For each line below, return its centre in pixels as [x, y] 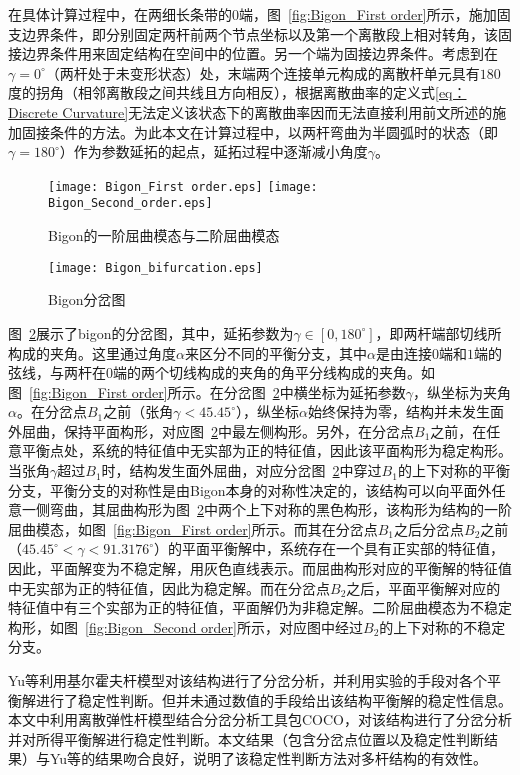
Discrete [33, 111]
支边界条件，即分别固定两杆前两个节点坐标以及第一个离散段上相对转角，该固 [260, 33]
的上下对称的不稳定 [442, 626]
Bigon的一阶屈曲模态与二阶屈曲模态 [164, 235]
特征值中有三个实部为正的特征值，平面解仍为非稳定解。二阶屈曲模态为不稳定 [260, 607]
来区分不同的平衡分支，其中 [275, 352]
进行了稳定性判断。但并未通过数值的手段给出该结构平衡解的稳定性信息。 [273, 699]
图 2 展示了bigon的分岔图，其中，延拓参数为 [151, 332]
